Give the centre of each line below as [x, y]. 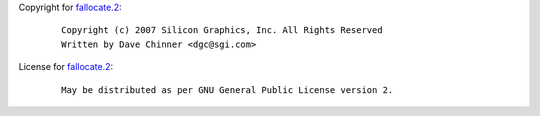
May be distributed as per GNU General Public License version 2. [227, 89]
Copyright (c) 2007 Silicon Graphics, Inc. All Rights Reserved [222, 30]
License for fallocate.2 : [66, 67]
